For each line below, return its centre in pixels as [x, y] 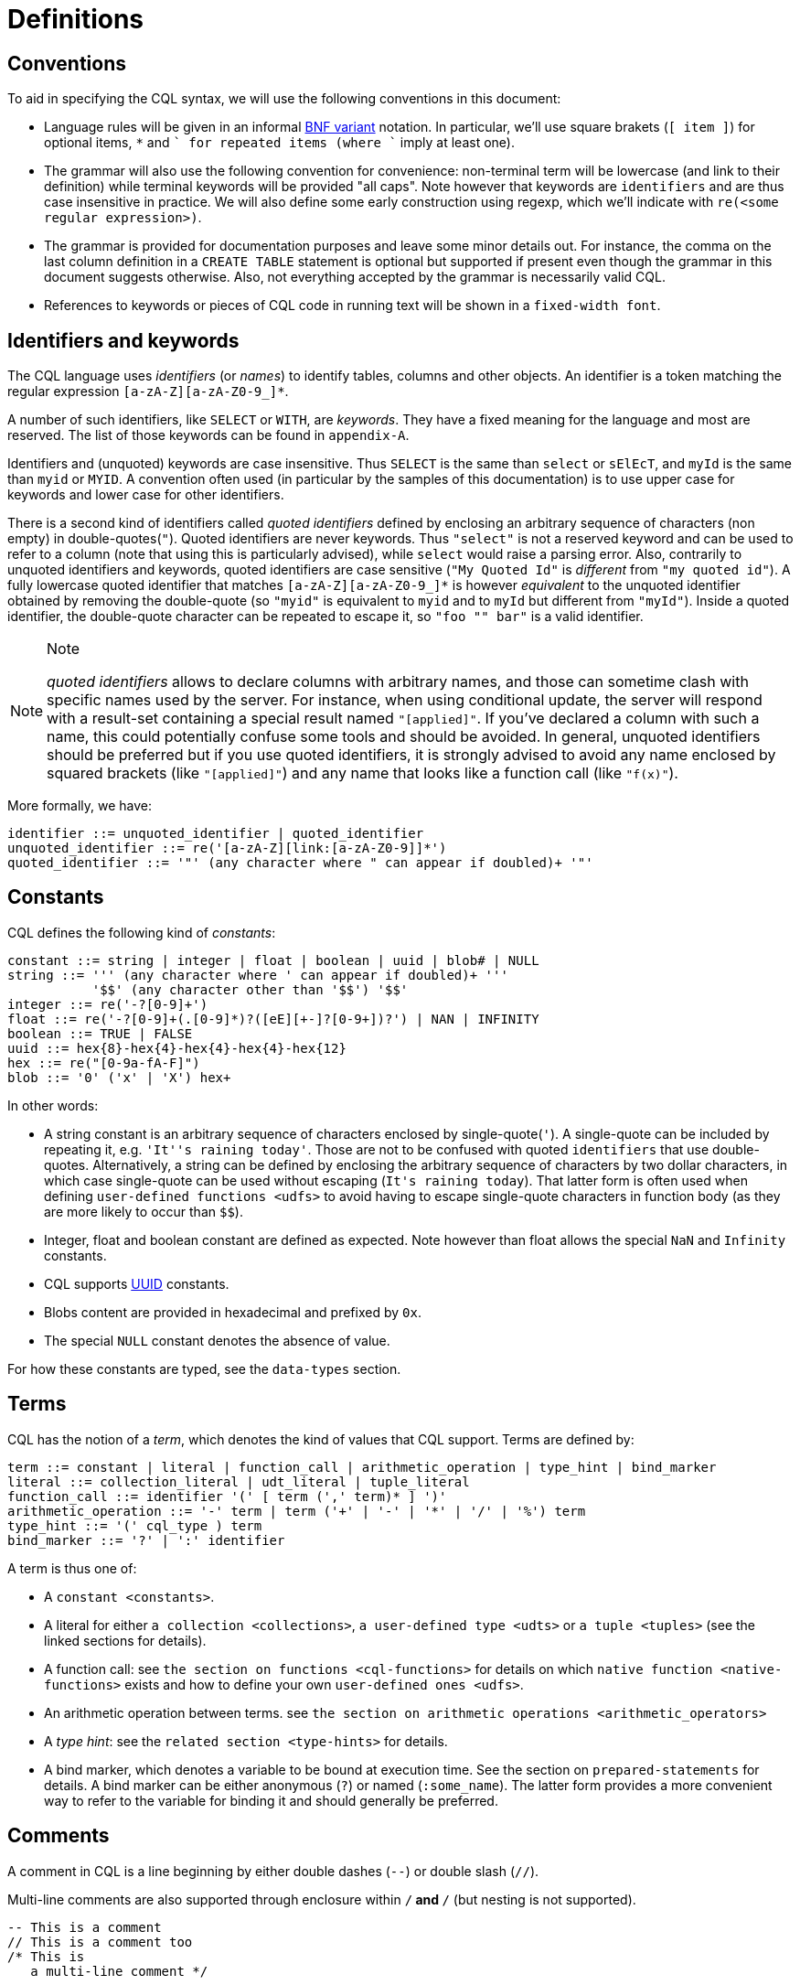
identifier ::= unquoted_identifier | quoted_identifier [216, 834]
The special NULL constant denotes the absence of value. [217, 1340]
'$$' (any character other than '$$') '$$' [250, 989]
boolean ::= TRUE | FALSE [100, 1033]
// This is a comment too [100, 1942]
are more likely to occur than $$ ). [144, 1211]
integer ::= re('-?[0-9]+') [108, 1004]
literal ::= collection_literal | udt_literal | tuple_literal [239, 1481]
